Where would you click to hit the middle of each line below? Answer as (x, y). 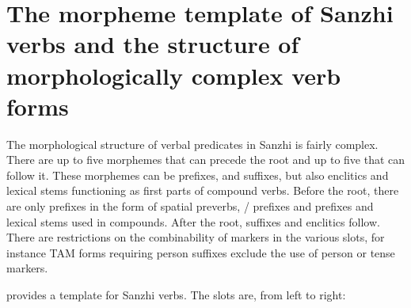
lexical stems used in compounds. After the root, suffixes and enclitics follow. (193, 221)
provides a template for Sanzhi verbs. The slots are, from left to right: (176, 295)
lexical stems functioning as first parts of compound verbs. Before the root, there (203, 190)
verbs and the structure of (153, 44)
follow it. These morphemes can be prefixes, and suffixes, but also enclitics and (198, 175)
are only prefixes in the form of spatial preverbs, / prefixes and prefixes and (190, 206)
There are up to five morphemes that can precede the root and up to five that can (206, 160)
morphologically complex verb (174, 75)
